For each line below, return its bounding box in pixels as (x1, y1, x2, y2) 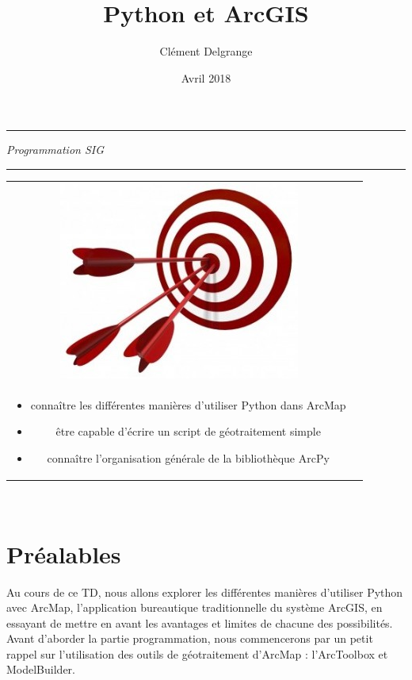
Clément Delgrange (159, 43, 253, 60)
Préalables (6, 537, 121, 570)
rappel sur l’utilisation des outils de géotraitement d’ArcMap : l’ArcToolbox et (6, 645, 388, 662)
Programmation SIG (6, 141, 105, 158)
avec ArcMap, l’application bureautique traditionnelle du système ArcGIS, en (6, 599, 383, 616)
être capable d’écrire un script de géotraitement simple (55, 423, 321, 440)
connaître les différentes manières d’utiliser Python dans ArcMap (30, 396, 346, 413)
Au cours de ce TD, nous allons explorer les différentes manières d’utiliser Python (6, 583, 403, 600)
